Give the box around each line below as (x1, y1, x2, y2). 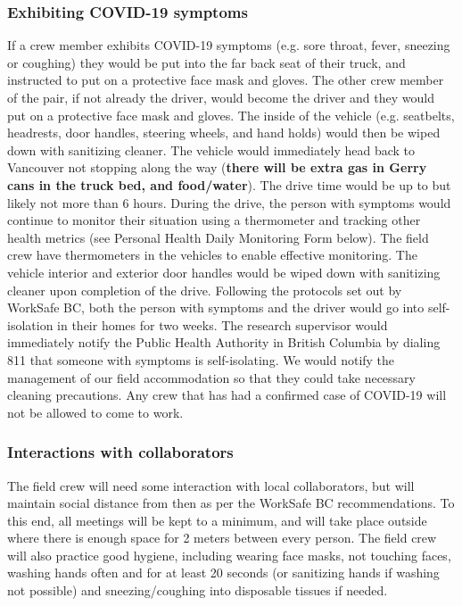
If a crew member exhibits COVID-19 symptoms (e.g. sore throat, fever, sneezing (7, 36, 450, 54)
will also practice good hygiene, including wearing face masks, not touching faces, (7, 545, 451, 564)
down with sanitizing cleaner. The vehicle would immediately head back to (7, 140, 416, 159)
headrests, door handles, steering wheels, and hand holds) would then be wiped (7, 123, 441, 142)
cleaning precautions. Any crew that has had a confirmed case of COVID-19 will (7, 386, 447, 404)
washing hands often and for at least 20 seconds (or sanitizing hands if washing (7, 563, 440, 582)
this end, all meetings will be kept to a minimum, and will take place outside (7, 511, 427, 529)
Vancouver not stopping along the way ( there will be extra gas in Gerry (7, 158, 427, 177)
